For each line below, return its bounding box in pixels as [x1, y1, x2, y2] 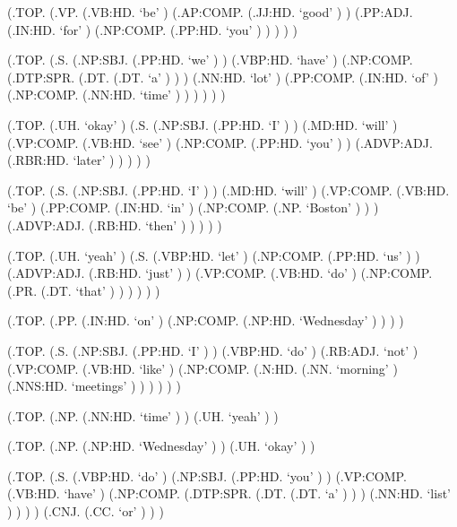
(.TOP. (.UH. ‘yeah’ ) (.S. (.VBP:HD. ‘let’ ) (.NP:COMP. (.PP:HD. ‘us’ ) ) [7, 246, 420, 264]
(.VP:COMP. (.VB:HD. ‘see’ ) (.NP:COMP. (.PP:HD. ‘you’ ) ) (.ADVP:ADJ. [7, 133, 433, 151]
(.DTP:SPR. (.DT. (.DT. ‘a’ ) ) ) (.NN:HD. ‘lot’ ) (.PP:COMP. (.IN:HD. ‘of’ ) [7, 67, 438, 86]
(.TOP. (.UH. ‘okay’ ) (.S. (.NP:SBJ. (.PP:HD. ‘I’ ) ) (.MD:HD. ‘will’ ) [7, 115, 398, 134]
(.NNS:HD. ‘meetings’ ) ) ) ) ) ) [7, 376, 181, 395]
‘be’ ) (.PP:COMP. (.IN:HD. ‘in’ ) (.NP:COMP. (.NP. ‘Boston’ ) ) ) [7, 198, 379, 217]
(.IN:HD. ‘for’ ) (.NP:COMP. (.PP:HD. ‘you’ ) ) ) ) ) [7, 20, 298, 39]
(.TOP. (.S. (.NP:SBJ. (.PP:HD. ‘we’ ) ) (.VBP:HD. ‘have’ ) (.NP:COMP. [7, 50, 413, 69]
